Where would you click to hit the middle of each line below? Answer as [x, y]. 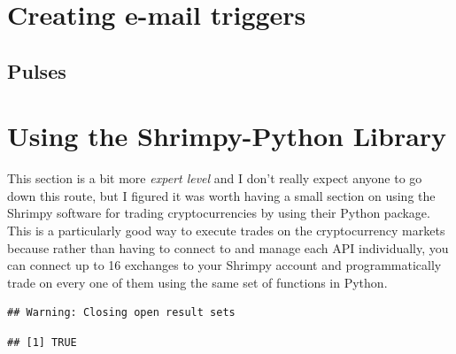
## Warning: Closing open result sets [121, 313]
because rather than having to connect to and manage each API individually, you [228, 247]
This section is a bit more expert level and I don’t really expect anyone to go [215, 178]
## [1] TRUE [42, 343]
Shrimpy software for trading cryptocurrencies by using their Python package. [219, 213]
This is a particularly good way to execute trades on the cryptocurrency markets [226, 231]
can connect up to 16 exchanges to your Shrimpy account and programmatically [224, 265]
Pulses [37, 70]
